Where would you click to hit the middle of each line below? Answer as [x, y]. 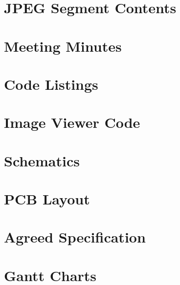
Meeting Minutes [63, 46]
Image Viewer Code [72, 122]
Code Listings [51, 84]
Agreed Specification [75, 237]
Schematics [42, 160]
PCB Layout [47, 199]
